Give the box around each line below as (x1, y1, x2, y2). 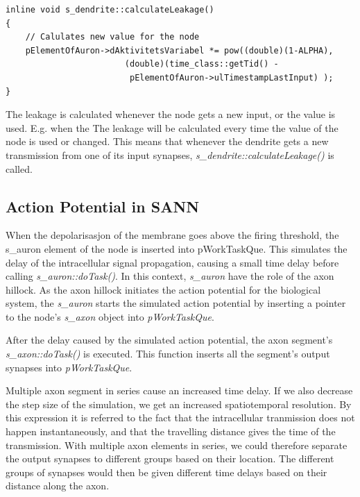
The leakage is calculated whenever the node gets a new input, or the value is (6, 107, 336, 121)
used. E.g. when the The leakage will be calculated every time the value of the (6, 120, 338, 135)
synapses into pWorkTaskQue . (6, 360, 132, 374)
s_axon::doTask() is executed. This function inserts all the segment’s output (6, 346, 330, 361)
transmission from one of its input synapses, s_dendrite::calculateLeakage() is (6, 147, 334, 162)
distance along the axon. (6, 478, 110, 493)
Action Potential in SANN (6, 195, 200, 217)
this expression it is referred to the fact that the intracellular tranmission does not (6, 410, 355, 425)
